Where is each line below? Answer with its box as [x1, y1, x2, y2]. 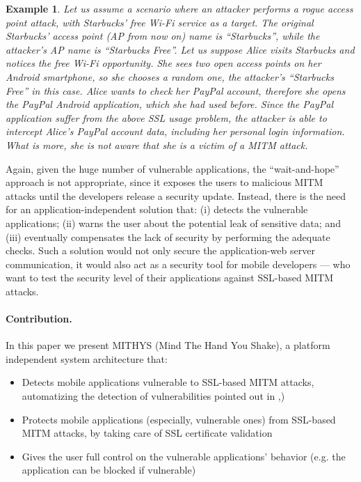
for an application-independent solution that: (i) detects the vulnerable [6, 202, 308, 217]
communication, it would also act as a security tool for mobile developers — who [6, 256, 351, 271]
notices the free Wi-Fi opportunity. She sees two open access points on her [6, 56, 321, 70]
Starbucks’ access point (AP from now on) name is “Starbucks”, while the [6, 29, 320, 43]
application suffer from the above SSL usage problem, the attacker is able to [6, 110, 327, 125]
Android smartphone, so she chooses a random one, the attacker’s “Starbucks [6, 69, 334, 84]
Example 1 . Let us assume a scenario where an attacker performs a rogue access [6, 1, 353, 15]
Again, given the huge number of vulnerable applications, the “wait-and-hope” [6, 161, 339, 176]
